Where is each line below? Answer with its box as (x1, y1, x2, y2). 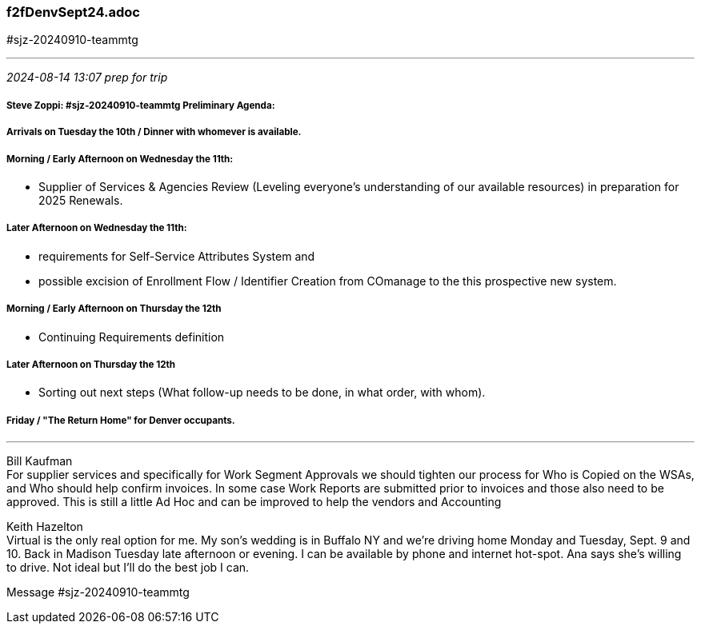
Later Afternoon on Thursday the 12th (6, 358, 175, 370)
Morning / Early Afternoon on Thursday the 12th (6, 303, 222, 315)
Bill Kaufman (6, 454, 73, 469)
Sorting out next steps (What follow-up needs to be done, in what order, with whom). (38, 385, 486, 400)
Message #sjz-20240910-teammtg (6, 585, 190, 600)
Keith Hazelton (6, 520, 83, 534)
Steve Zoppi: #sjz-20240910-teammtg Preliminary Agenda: (6, 99, 275, 111)
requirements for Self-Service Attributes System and (38, 249, 315, 263)
